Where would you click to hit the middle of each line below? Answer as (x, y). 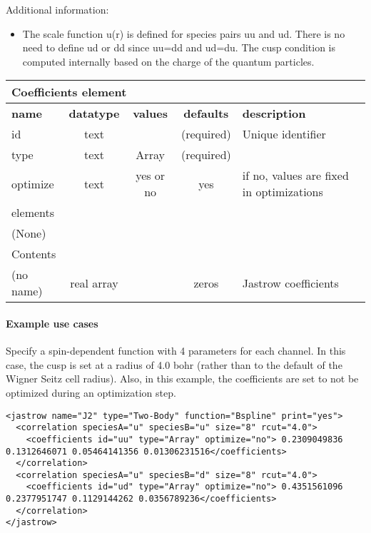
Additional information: (57, 9)
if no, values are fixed (295, 176)
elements (33, 213)
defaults (206, 113)
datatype (94, 113)
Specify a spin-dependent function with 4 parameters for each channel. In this (176, 351)
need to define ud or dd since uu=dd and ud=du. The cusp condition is (179, 47)
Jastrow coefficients (290, 283)
